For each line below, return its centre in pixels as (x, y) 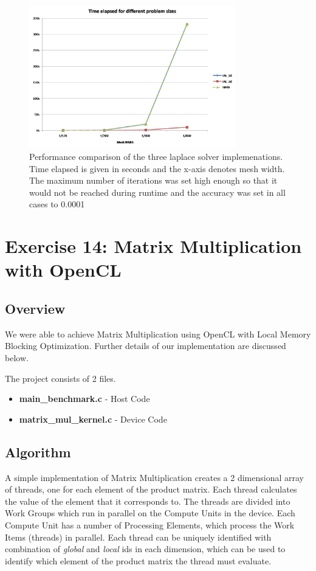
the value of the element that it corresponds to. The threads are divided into (148, 501)
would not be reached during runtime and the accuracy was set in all (157, 192)
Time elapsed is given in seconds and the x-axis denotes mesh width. (157, 168)
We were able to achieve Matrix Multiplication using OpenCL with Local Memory (158, 334)
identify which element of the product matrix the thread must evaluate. (138, 560)
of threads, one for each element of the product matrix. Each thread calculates (151, 489)
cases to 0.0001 (57, 204)
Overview (35, 309)
